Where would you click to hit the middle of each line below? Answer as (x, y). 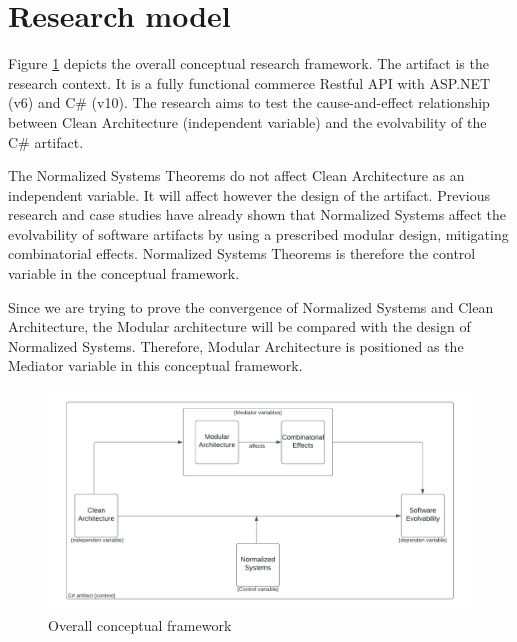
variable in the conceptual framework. (124, 273)
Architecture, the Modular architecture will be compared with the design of (239, 326)
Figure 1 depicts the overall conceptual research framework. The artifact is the (248, 63)
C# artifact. (46, 141)
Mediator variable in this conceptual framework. (155, 365)
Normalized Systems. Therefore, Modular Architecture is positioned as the (236, 345)
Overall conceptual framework (140, 624)
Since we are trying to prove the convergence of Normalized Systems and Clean (251, 306)
